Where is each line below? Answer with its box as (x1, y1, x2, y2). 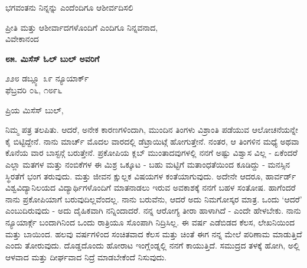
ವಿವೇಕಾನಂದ (5, 32, 39, 45)
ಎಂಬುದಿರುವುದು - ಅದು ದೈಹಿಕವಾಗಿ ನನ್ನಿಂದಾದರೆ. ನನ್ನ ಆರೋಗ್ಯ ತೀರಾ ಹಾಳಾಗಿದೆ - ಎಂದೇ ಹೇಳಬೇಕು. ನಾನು (5, 204, 301, 217)
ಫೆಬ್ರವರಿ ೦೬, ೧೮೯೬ (5, 83, 63, 96)
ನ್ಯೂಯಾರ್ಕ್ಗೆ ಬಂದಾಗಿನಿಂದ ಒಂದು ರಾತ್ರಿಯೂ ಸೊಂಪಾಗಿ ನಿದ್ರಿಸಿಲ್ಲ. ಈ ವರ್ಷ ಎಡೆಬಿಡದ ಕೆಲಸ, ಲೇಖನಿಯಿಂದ (5, 215, 295, 228)
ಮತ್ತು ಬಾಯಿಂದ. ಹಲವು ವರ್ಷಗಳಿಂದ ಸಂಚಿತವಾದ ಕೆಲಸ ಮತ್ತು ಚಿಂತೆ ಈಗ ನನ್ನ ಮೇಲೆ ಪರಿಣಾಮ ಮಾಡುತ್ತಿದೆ (5, 227, 302, 240)
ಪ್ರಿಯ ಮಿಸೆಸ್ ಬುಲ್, (5, 103, 64, 116)
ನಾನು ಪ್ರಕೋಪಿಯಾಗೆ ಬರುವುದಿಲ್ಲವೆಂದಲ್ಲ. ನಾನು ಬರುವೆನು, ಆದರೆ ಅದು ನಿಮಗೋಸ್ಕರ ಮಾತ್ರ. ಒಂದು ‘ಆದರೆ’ (5, 192, 302, 205)
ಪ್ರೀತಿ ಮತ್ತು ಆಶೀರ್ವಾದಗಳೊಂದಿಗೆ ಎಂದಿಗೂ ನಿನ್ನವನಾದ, (5, 21, 158, 33)
